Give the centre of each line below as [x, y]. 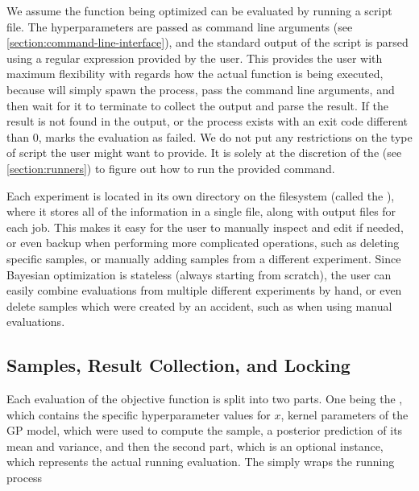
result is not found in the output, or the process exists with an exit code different [207, 121]
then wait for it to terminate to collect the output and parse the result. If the [197, 105]
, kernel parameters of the [344, 414]
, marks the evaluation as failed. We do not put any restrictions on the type [225, 136]
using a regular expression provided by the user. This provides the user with [195, 58]
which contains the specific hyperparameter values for [139, 414]
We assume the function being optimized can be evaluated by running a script [199, 10]
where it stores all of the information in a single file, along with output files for [201, 211]
